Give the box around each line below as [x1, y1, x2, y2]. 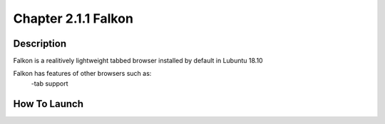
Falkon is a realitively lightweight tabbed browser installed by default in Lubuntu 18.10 [13, 57, 263, 65]
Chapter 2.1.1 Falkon [13, 11, 133, 26]
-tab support [31, 79, 68, 88]
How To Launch [13, 98, 83, 110]
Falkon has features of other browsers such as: [13, 69, 152, 78]
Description [13, 38, 67, 50]
